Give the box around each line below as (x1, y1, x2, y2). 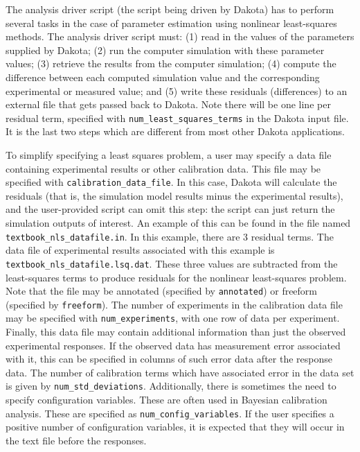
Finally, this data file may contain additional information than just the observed (6, 324, 346, 339)
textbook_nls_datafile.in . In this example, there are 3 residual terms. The (6, 229, 334, 243)
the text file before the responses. (6, 433, 147, 447)
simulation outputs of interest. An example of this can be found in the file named (6, 216, 351, 230)
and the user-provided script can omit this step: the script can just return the (6, 202, 335, 216)
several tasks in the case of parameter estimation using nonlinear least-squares (6, 15, 337, 30)
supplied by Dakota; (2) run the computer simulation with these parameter (6, 42, 325, 57)
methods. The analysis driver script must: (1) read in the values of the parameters (6, 29, 354, 44)
